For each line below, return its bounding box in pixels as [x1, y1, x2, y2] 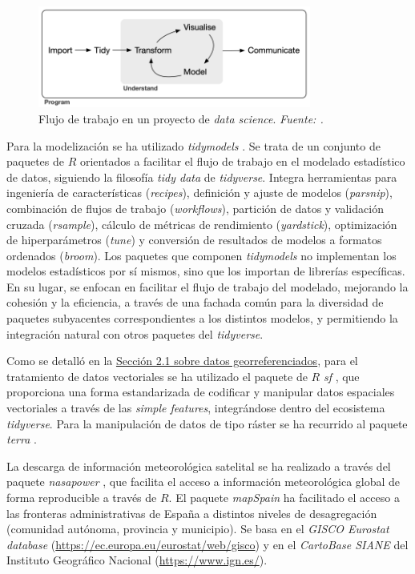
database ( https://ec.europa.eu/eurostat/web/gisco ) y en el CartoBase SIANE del [6, 536, 409, 552]
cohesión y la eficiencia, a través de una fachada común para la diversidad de [6, 294, 384, 311]
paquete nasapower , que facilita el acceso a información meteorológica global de [6, 473, 401, 490]
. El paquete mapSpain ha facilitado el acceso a [168, 489, 400, 506]
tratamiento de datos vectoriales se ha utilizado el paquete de [6, 367, 308, 384]
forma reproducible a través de [6, 489, 157, 506]
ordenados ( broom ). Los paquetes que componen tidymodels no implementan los [6, 247, 397, 263]
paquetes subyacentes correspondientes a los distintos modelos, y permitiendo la [6, 310, 398, 327]
